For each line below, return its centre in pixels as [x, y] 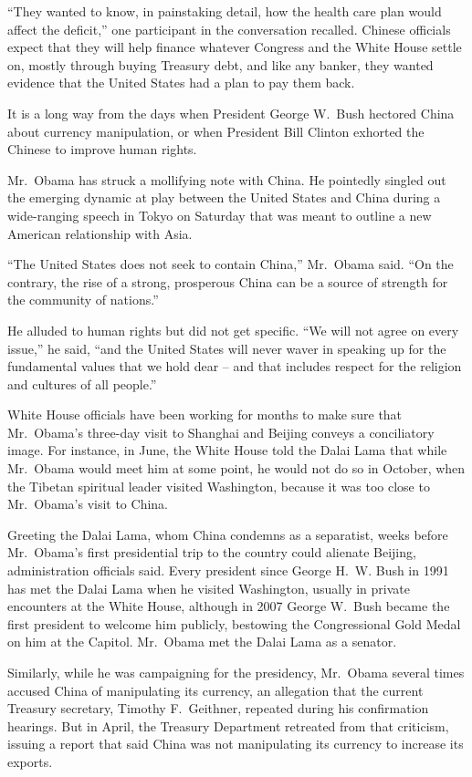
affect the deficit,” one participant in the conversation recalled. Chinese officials [229, 29]
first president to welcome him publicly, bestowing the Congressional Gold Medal [234, 623]
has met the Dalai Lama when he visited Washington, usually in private [209, 588]
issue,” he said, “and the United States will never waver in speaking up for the [227, 348]
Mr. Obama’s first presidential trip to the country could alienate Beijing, [212, 552]
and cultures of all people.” [82, 383]
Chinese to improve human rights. [102, 149]
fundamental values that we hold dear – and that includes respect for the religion [235, 366]
